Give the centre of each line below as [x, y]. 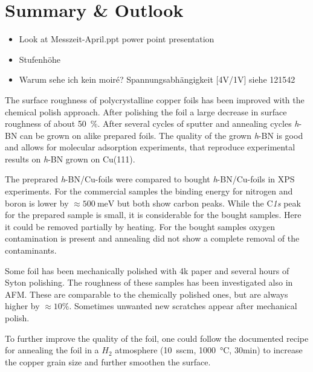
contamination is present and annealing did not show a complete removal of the [152, 238]
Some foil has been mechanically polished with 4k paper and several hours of [147, 270]
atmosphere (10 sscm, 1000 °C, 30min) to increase [209, 350]
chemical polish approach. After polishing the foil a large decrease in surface [146, 111]
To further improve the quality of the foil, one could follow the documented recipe [157, 338]
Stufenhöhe [40, 59]
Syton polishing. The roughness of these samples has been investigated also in [149, 282]
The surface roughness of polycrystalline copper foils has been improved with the [155, 99]
